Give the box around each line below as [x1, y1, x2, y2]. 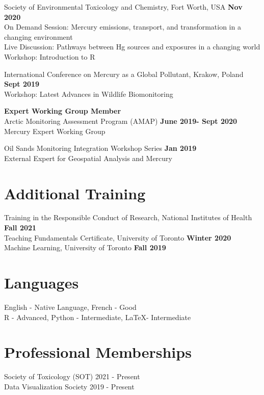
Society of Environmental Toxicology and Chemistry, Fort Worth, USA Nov [4, 2, 243, 12]
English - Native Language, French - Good [4, 301, 137, 312]
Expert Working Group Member [4, 106, 121, 116]
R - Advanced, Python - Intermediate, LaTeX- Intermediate [4, 311, 191, 322]
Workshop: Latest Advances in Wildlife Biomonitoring [4, 88, 173, 99]
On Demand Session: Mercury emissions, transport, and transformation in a [4, 21, 241, 32]
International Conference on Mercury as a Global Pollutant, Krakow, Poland [4, 68, 244, 79]
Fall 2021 [4, 222, 37, 233]
